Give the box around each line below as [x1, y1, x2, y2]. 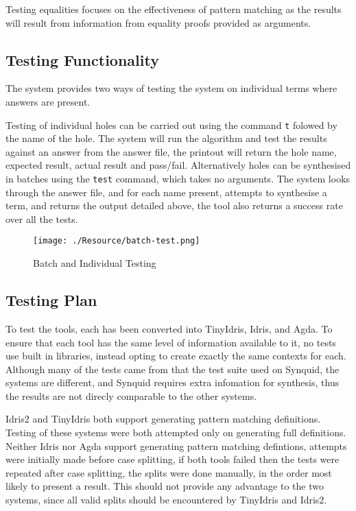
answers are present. [5, 94, 91, 108]
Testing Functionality [5, 49, 159, 70]
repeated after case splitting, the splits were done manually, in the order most [5, 465, 332, 479]
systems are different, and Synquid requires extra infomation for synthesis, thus [5, 375, 340, 390]
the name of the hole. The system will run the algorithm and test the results [5, 131, 327, 145]
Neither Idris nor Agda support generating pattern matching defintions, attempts [5, 438, 347, 453]
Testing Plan [5, 289, 97, 311]
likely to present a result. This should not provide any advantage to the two [5, 479, 324, 493]
